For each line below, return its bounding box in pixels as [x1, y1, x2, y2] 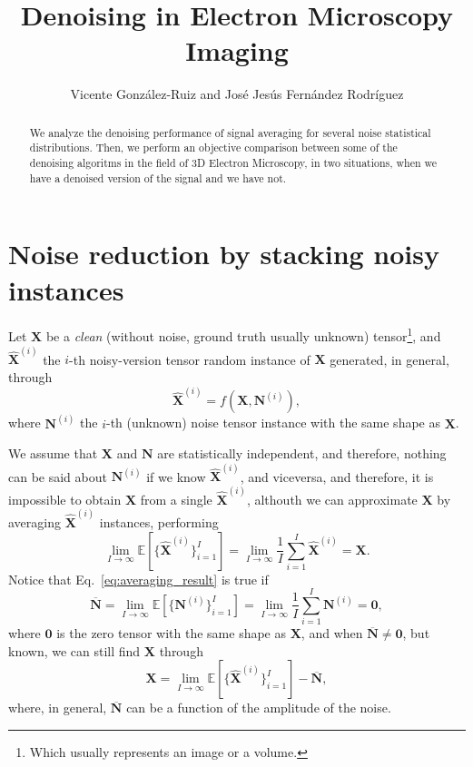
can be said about [8, 467, 107, 486]
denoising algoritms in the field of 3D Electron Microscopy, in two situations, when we [29, 155, 438, 171]
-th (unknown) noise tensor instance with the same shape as [106, 413, 440, 432]
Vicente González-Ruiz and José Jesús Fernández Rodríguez [70, 84, 404, 103]
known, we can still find [8, 641, 141, 660]
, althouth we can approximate [246, 489, 418, 508]
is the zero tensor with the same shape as [56, 624, 287, 643]
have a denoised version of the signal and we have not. [29, 170, 287, 185]
